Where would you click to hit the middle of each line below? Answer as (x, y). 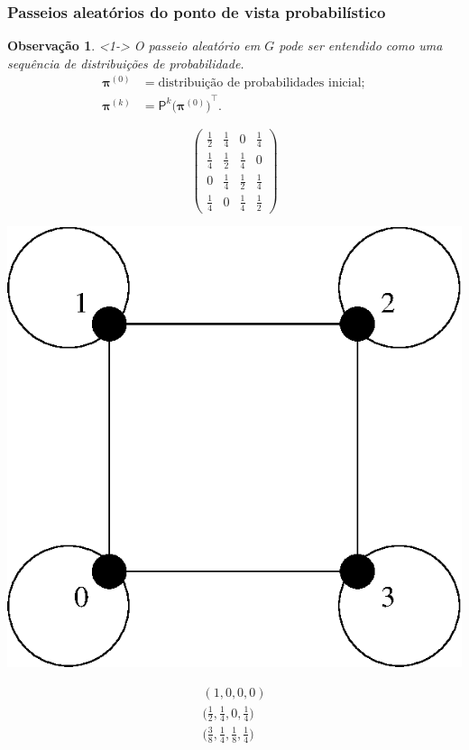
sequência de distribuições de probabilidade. (126, 63)
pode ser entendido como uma (361, 46)
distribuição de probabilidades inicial (260, 83)
